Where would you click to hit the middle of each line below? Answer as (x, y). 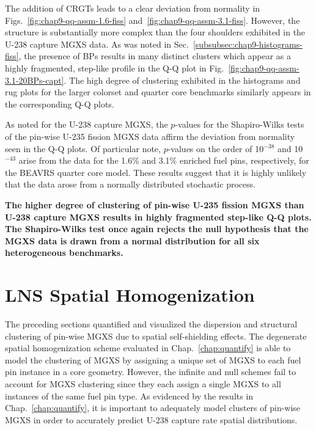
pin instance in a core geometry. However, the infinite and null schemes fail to (151, 372)
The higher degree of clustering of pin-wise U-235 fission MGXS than (155, 204)
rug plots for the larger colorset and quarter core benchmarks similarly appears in (158, 92)
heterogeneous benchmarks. (64, 253)
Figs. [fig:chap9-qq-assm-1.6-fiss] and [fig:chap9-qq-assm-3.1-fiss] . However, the (152, 20)
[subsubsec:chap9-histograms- (248, 44)
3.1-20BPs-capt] (35, 80)
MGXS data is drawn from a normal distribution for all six (132, 240)
